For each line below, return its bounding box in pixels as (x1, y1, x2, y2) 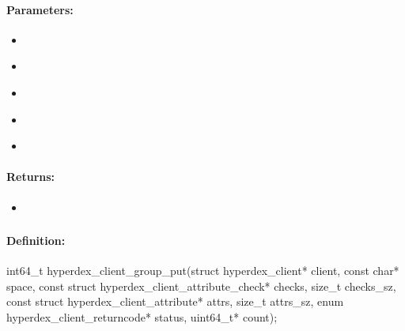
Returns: (6, 168, 55, 185)
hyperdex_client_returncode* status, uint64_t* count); (6, 309, 278, 325)
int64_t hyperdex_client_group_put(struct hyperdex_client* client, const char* (6, 262, 399, 279)
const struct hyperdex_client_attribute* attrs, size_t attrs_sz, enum (6, 293, 344, 310)
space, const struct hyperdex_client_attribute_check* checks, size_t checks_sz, (6, 277, 396, 294)
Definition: (6, 232, 66, 249)
